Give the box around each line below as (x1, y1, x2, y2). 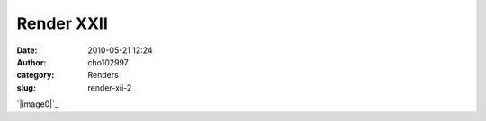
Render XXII (16, 13, 108, 33)
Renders (87, 70, 119, 81)
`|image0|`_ (16, 99, 58, 109)
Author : (16, 56, 47, 67)
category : (16, 70, 55, 81)
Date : (16, 45, 38, 56)
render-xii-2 (87, 82, 132, 93)
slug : (16, 82, 36, 93)
